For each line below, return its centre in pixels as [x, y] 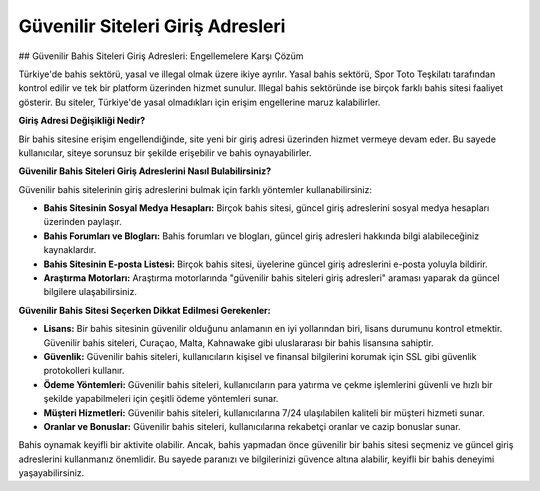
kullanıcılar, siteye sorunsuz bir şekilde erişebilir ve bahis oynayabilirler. [165, 152]
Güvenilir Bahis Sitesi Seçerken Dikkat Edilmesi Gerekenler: [144, 310]
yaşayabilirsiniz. [51, 473]
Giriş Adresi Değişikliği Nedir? [82, 121]
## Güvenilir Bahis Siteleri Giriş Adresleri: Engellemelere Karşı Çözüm [161, 56]
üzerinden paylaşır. [82, 222]
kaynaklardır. [70, 250]
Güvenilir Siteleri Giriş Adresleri [152, 26]
